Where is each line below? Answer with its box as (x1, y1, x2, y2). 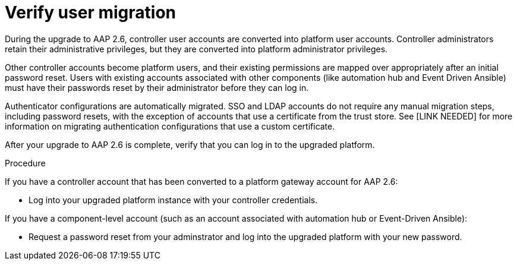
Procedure (5, 157, 46, 168)
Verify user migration (5, 2, 176, 23)
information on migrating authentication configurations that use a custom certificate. (5, 121, 335, 131)
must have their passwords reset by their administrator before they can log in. (5, 82, 309, 93)
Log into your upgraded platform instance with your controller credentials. (29, 194, 318, 205)
